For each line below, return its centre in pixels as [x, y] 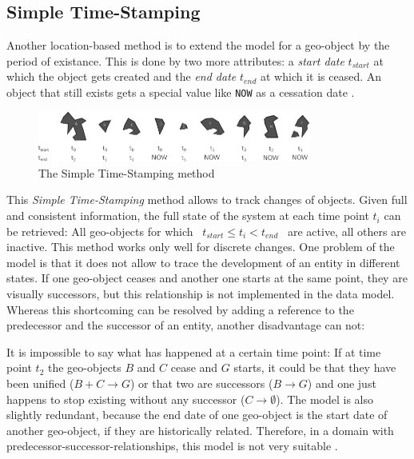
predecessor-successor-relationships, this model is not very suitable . [172, 446]
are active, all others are [346, 231]
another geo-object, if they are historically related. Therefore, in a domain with [200, 430]
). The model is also [324, 399]
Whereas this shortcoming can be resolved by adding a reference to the [180, 309]
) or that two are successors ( [201, 383]
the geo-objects [84, 367]
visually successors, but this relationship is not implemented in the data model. [201, 294]
